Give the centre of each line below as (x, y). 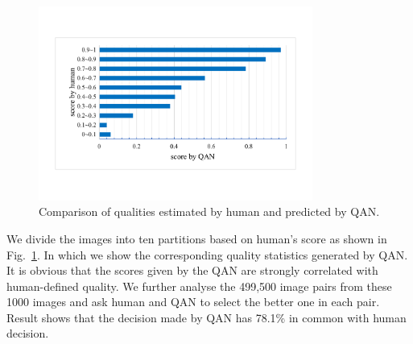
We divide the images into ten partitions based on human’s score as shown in (197, 238)
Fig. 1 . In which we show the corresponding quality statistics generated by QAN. (207, 254)
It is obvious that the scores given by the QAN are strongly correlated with (192, 270)
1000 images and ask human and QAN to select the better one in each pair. (193, 302)
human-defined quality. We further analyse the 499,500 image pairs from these (199, 286)
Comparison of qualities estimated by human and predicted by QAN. (209, 211)
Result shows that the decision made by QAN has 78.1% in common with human (206, 317)
